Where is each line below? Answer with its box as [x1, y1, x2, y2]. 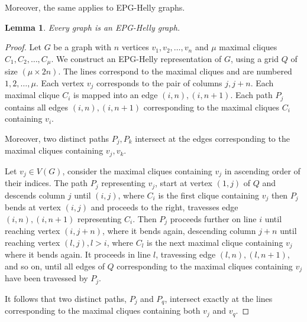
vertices [121, 41, 149, 53]
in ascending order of [224, 164, 300, 177]
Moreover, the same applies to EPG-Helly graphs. [5, 1, 185, 13]
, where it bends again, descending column [102, 225, 256, 237]
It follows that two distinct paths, [5, 292, 127, 304]
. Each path [230, 89, 273, 101]
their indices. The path [5, 177, 88, 189]
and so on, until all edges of [5, 259, 105, 272]
